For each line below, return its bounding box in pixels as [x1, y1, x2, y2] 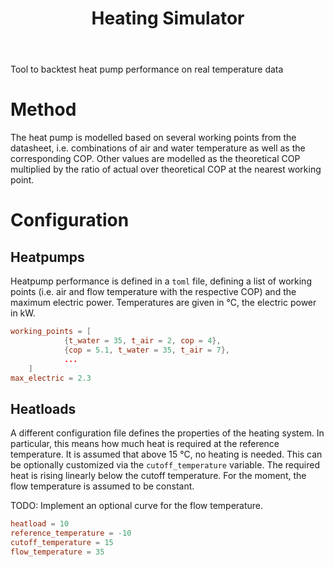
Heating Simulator [91, 7, 245, 30]
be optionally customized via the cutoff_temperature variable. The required [10, 459, 321, 471]
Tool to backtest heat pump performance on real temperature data [10, 63, 284, 76]
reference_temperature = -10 [10, 528, 132, 539]
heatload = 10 [10, 519, 70, 529]
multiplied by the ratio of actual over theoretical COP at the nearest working [10, 163, 322, 176]
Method [10, 98, 77, 121]
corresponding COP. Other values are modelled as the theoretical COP [10, 153, 301, 165]
